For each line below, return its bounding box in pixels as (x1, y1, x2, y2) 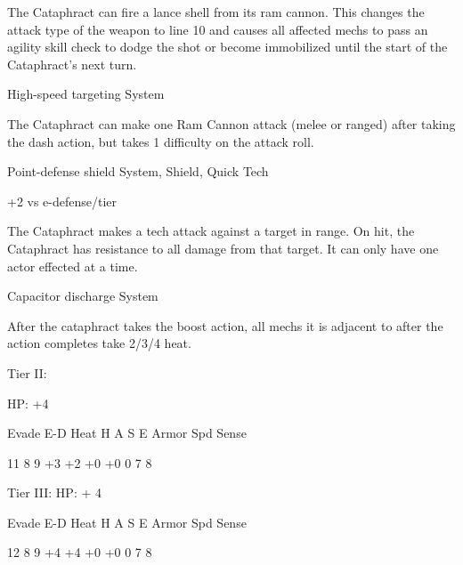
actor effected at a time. (7, 256, 138, 275)
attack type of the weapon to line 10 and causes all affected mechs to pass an (7, 20, 428, 38)
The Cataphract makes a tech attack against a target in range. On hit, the (7, 222, 415, 240)
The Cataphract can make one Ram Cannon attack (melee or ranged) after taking (7, 114, 456, 133)
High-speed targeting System (7, 85, 165, 103)
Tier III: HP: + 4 (7, 483, 102, 502)
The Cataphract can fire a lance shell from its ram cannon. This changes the (7, 3, 425, 20)
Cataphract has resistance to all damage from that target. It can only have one (7, 238, 439, 257)
